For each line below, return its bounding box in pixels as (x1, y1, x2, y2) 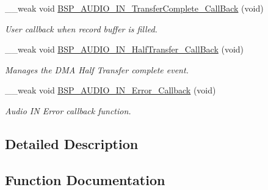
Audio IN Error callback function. (5, 104, 131, 117)
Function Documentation (5, 170, 165, 189)
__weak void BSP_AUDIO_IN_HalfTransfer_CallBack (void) (5, 43, 244, 56)
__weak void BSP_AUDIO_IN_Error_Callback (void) (5, 84, 216, 97)
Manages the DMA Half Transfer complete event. (5, 63, 189, 76)
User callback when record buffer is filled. (5, 22, 158, 35)
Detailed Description (5, 134, 139, 153)
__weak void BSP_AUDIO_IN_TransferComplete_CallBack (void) (5, 2, 264, 14)
